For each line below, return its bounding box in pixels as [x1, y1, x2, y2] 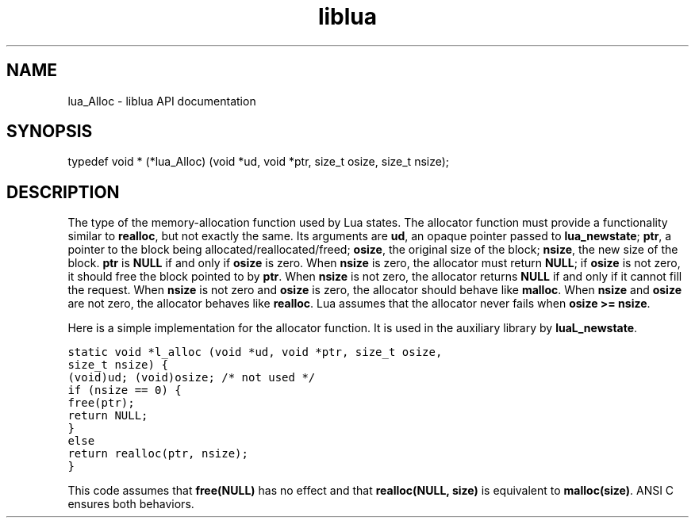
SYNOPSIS [6, 121, 93, 142]
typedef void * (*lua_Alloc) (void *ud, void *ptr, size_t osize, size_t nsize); [67, 155, 450, 169]
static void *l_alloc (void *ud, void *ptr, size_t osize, [67, 346, 443, 359]
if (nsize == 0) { [67, 384, 182, 397]
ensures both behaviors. [67, 497, 194, 511]
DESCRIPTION [6, 182, 120, 202]
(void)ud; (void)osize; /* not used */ [67, 371, 316, 384]
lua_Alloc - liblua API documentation [67, 94, 256, 108]
